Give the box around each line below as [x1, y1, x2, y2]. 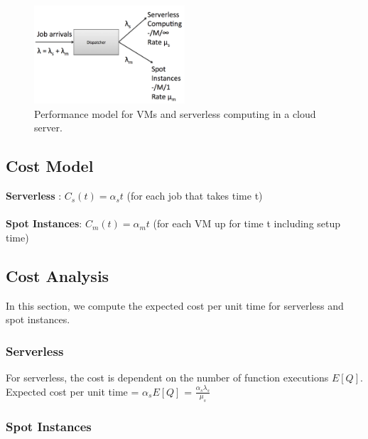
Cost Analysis [6, 264, 109, 286]
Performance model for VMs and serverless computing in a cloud [34, 106, 316, 121]
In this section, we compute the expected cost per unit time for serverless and [6, 298, 344, 313]
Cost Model [6, 155, 94, 177]
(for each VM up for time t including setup [153, 216, 341, 231]
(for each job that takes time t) [126, 188, 263, 203]
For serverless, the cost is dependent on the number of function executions [6, 370, 329, 385]
